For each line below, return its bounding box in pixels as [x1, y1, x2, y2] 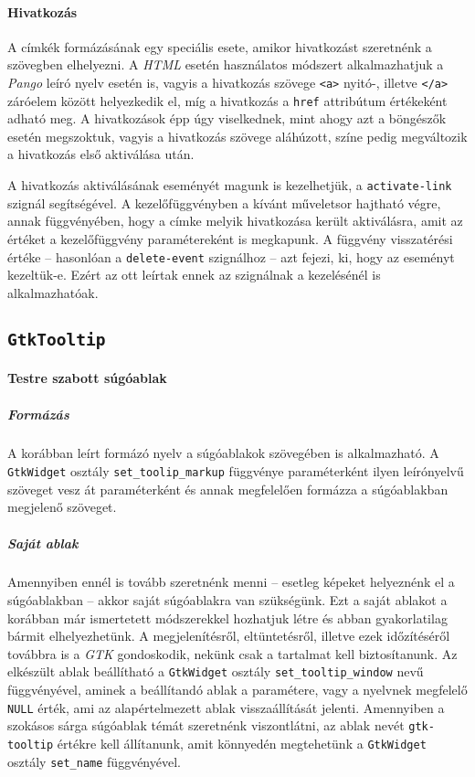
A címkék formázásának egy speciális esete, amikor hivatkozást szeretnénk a [7, 37, 432, 56]
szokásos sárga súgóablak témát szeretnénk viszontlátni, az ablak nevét [7, 716, 405, 735]
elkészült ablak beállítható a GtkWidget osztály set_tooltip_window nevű [7, 662, 424, 681]
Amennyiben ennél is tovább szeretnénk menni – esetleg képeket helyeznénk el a [7, 572, 455, 591]
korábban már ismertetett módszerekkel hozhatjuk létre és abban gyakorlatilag [7, 608, 448, 627]
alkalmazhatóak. [7, 282, 99, 302]
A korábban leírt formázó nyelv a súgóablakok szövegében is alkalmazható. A [7, 443, 439, 463]
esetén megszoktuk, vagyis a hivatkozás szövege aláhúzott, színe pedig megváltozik [7, 126, 468, 145]
